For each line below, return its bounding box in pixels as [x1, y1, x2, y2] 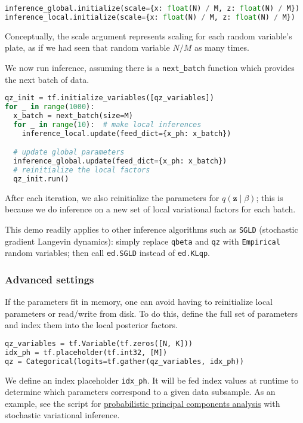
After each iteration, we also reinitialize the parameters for [5, 191, 219, 203]
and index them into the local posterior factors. [5, 319, 178, 331]
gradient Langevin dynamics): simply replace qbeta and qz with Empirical [5, 234, 280, 247]
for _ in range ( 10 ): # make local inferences [13, 120, 202, 129]
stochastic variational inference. [5, 409, 120, 421]
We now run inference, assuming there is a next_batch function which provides [5, 61, 295, 73]
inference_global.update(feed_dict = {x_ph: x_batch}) [13, 157, 227, 166]
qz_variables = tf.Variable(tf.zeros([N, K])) [5, 339, 193, 348]
